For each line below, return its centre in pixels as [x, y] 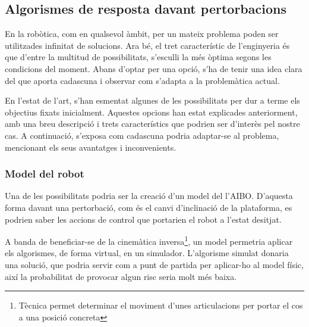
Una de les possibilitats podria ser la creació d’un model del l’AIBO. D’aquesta [149, 196]
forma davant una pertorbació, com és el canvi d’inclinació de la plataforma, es [149, 207]
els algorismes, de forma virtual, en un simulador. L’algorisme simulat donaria [147, 253]
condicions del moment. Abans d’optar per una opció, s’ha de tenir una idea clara [154, 68]
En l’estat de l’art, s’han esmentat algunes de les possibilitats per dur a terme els [152, 100]
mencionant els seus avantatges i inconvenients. [91, 147]
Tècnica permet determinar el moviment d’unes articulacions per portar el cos [161, 305]
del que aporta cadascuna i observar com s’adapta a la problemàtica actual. [142, 80]
